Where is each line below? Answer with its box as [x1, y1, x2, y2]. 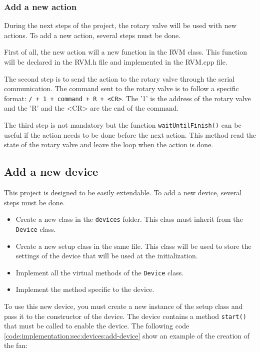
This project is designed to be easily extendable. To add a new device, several [4, 187, 242, 198]
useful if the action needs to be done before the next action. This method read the [4, 129, 256, 140]
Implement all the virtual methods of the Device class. [15, 267, 184, 277]
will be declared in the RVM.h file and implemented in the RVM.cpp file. [4, 57, 227, 67]
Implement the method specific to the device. [15, 284, 154, 294]
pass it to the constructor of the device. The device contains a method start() [4, 310, 246, 321]
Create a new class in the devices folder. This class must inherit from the [15, 214, 243, 224]
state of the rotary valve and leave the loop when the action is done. [4, 139, 213, 150]
